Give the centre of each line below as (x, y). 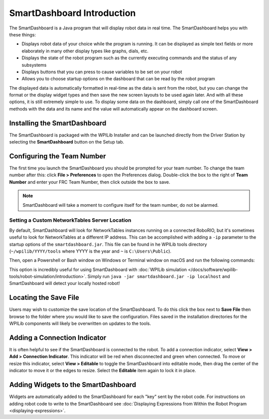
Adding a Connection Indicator (58, 338)
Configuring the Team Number (58, 156)
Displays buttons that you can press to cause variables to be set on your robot (102, 72)
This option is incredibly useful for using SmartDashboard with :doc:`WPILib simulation (98, 270)
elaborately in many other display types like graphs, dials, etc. (85, 51)
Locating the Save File (44, 298)
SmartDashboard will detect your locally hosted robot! (65, 283)
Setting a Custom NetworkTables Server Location (70, 220)
